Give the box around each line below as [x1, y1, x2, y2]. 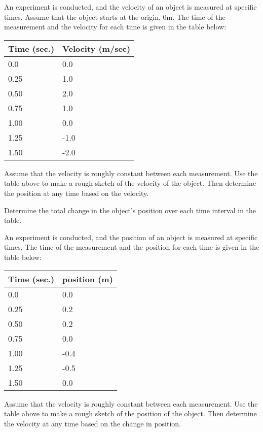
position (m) [62, 273, 113, 285]
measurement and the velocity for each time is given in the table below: [4, 21, 227, 32]
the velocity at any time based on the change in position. [4, 418, 181, 428]
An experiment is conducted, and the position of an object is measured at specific [4, 231, 258, 242]
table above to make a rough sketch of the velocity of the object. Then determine [4, 178, 256, 188]
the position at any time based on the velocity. [4, 187, 149, 198]
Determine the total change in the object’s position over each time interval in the [4, 205, 256, 215]
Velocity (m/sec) [62, 42, 131, 54]
